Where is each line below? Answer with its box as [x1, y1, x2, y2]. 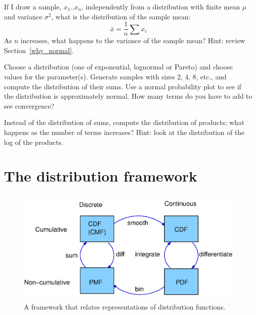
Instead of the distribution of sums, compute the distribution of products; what [4, 117, 245, 127]
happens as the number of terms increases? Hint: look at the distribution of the [4, 127, 245, 137]
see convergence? [4, 100, 54, 111]
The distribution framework [4, 166, 198, 186]
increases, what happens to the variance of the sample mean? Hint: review [20, 35, 245, 46]
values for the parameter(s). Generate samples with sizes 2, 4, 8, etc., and [4, 71, 227, 82]
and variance [4, 11, 43, 21]
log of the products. [4, 136, 63, 147]
